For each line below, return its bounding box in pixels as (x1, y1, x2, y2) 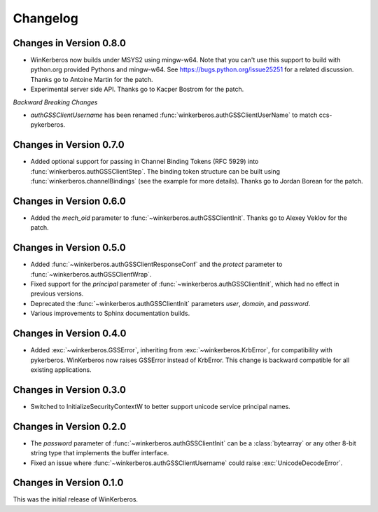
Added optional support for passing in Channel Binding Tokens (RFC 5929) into (30, 158, 259, 166)
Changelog (13, 11, 78, 26)
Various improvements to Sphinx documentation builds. (30, 309, 190, 318)
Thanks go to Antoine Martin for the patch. (30, 75, 153, 83)
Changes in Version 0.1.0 (13, 477, 124, 489)
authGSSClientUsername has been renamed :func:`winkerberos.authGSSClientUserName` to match (30, 111, 318, 119)
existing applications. (30, 365, 92, 374)
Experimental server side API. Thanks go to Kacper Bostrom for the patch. (30, 85, 244, 94)
